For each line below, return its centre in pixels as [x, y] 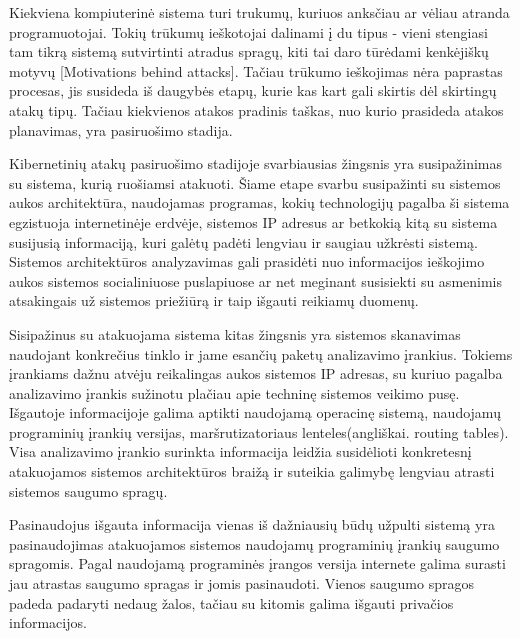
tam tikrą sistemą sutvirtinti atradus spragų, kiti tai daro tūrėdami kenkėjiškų [249, 51]
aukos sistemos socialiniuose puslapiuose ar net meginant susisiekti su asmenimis [256, 280]
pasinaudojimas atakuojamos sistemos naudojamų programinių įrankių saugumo [254, 543]
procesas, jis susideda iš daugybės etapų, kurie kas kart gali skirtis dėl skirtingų [253, 90]
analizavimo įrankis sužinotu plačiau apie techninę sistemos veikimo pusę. [234, 392]
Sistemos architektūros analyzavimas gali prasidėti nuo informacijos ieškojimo [247, 261]
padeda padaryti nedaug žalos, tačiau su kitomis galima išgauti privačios [231, 602]
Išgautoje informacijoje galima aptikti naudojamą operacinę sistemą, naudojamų [255, 412]
